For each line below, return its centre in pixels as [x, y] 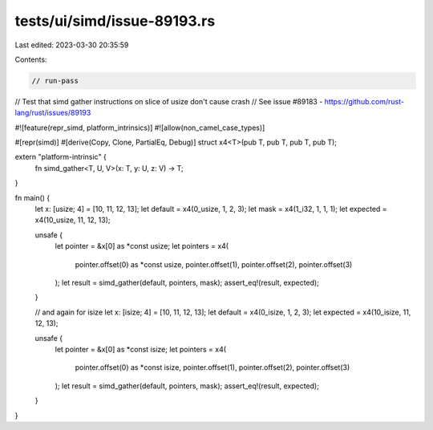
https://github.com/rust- [364, 101]
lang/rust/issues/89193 [53, 113]
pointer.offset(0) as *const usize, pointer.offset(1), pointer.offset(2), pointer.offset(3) [214, 264]
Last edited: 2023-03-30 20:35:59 [72, 45]
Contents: [31, 59]
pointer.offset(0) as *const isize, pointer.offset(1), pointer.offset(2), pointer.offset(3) [212, 367]
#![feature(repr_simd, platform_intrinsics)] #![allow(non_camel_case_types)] [140, 128]
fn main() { [32, 197]
